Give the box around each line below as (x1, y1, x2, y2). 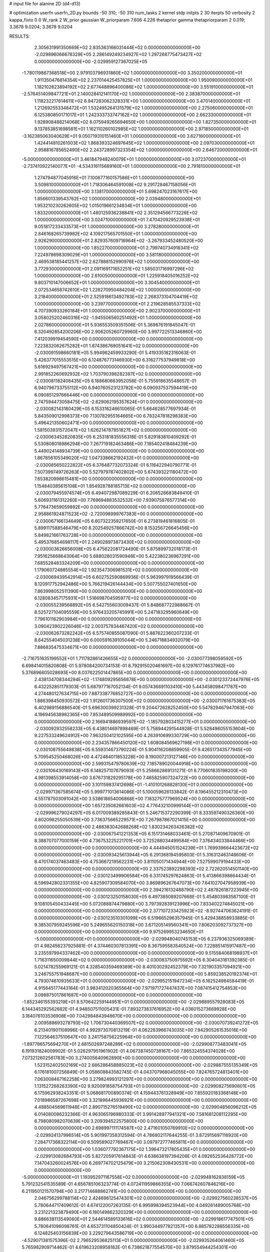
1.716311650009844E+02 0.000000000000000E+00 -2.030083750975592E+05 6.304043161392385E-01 (34, 957, 254, 963)
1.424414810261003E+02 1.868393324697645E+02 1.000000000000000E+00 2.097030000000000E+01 (34, 140, 255, 146)
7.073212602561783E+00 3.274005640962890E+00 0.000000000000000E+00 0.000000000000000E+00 (21, 1055, 246, 1061)
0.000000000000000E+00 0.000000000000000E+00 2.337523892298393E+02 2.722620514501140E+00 (34, 865, 258, 871)
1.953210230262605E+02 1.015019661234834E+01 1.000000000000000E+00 (34, 203, 197, 209)
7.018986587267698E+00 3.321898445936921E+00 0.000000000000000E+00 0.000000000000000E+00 (34, 1097, 257, 1103)
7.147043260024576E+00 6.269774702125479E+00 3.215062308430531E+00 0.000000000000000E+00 (34, 1160, 255, 1166)
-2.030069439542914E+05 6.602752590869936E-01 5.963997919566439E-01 (34, 574, 199, 580)
